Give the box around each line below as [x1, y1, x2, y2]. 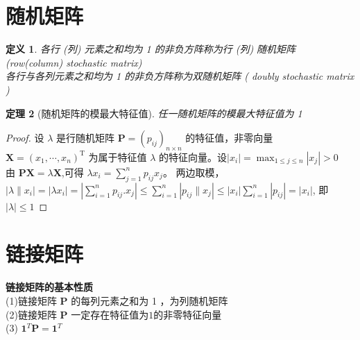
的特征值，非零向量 [185, 130, 273, 145]
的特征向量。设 [159, 149, 228, 164]
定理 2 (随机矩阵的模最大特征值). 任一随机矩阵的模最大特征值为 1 [6, 105, 302, 120]
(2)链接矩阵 [6, 307, 57, 321]
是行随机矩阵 [56, 130, 115, 145]
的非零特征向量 [153, 307, 222, 321]
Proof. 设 [6, 130, 44, 145]
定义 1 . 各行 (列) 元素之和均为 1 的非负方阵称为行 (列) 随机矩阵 [6, 42, 296, 56]
